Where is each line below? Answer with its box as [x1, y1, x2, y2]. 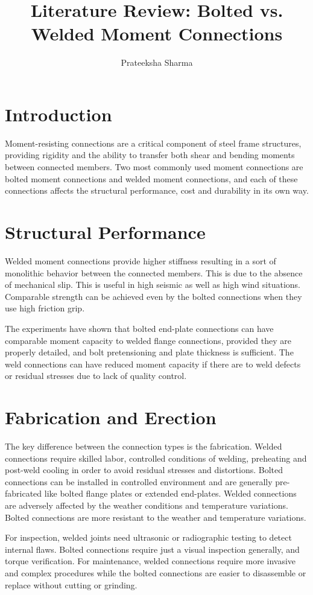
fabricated [5, 487, 42, 500]
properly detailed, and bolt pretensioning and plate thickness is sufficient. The [5, 346, 294, 358]
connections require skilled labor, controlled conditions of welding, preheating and [5, 451, 307, 464]
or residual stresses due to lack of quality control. [5, 369, 187, 382]
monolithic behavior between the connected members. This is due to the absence [5, 266, 303, 279]
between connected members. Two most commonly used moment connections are [5, 161, 303, 173]
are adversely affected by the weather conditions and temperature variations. [5, 498, 288, 511]
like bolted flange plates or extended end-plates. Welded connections [44, 487, 297, 500]
